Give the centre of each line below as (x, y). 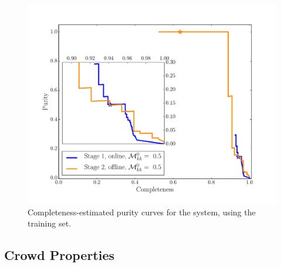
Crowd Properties (60, 255)
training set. (50, 223)
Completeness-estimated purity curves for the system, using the (142, 212)
